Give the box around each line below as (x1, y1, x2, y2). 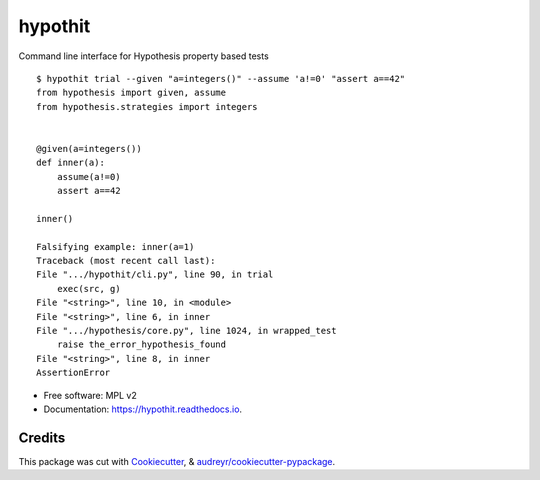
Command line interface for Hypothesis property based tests (18, 50, 269, 62)
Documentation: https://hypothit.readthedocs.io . (43, 403, 243, 415)
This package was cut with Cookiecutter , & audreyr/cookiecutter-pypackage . (18, 455, 336, 467)
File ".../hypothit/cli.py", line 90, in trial (36, 269, 274, 280)
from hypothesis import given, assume (36, 87, 227, 99)
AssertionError (36, 367, 111, 379)
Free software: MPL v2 (43, 389, 137, 401)
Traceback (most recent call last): (36, 255, 216, 267)
